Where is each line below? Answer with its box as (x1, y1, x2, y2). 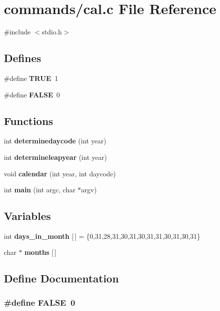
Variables (4, 208, 51, 223)
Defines (4, 50, 42, 65)
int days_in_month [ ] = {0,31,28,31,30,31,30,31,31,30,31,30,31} (4, 231, 201, 241)
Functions (4, 113, 53, 128)
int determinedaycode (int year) (4, 136, 106, 146)
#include (4, 27, 31, 37)
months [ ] (24, 247, 57, 257)
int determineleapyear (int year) (4, 152, 107, 162)
